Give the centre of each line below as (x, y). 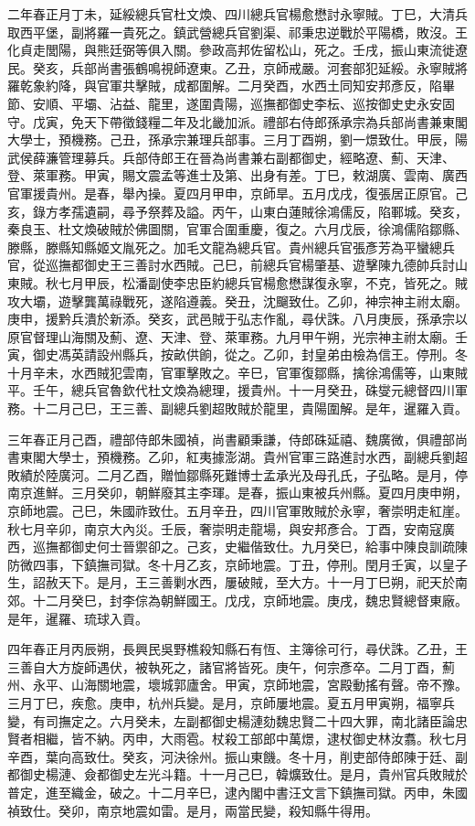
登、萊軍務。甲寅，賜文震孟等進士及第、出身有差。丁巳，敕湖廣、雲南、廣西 (237, 175)
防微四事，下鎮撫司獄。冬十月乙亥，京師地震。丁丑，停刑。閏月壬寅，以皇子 (237, 564)
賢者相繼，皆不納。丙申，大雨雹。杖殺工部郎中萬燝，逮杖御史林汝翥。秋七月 (237, 739)
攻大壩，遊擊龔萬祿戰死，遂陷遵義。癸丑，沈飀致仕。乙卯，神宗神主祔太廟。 (237, 300)
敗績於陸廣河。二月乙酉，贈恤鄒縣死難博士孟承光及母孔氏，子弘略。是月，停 (237, 474)
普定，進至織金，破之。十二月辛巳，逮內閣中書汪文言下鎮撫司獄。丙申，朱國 (237, 792)
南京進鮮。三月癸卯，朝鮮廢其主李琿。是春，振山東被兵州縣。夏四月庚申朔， (237, 493)
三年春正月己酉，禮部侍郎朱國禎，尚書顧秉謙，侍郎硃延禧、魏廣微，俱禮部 (231, 439)
